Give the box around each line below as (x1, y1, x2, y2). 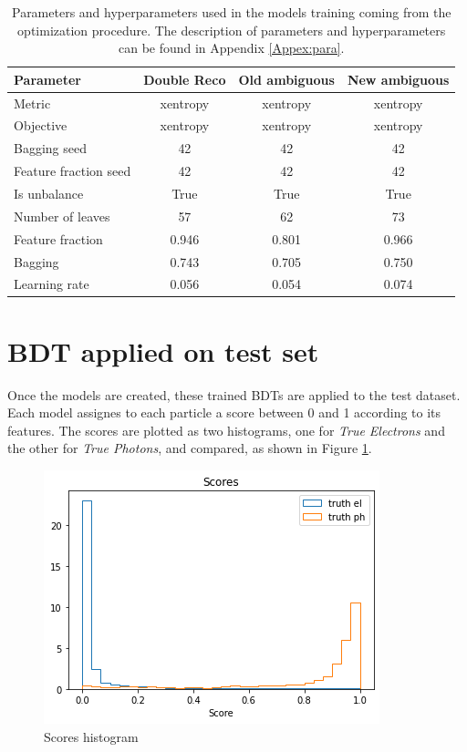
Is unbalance (14, 184, 84, 202)
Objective (14, 116, 67, 135)
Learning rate (14, 274, 89, 294)
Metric (14, 93, 51, 112)
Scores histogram (44, 726, 139, 746)
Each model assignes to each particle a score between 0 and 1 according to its (7, 403, 441, 422)
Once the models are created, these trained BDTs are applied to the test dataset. (7, 385, 461, 404)
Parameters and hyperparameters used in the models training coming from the (11, 3, 451, 21)
